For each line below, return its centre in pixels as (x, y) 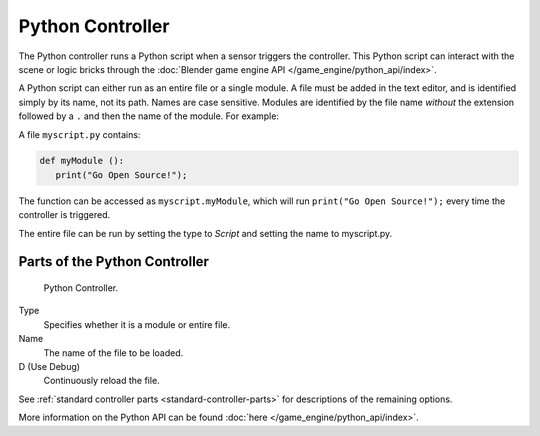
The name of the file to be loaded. (113, 352)
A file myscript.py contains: (79, 134)
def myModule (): (82, 161)
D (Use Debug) (49, 366)
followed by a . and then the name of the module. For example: (149, 116)
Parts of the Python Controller (114, 261)
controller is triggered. (64, 215)
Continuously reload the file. (101, 381)
